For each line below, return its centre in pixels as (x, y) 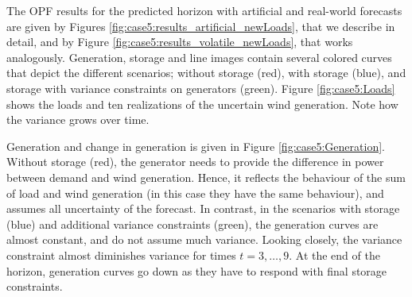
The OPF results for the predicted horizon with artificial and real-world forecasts (204, 10)
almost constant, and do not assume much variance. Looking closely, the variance (204, 239)
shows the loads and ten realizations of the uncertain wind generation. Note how (202, 104)
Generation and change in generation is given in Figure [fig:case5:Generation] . (196, 146)
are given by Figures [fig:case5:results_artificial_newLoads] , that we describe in (201, 26)
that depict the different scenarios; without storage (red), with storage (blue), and (206, 73)
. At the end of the (334, 255)
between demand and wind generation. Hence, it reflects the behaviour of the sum (206, 177)
